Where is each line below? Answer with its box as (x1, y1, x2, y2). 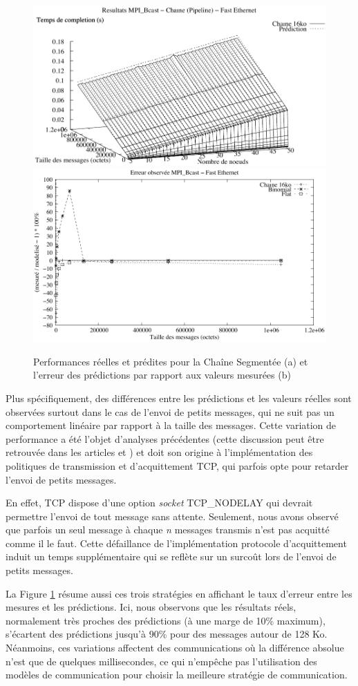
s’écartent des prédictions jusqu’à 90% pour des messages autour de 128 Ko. (6, 627, 328, 641)
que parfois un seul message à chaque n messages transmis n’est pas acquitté (6, 522, 330, 537)
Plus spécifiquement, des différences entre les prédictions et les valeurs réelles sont (6, 390, 352, 405)
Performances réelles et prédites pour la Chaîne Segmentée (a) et (33, 354, 308, 368)
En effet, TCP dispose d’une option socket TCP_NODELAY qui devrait (6, 495, 313, 510)
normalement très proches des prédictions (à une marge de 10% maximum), (6, 613, 326, 627)
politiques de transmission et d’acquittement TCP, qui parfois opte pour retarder (6, 458, 349, 473)
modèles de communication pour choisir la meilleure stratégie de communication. (6, 667, 348, 682)
